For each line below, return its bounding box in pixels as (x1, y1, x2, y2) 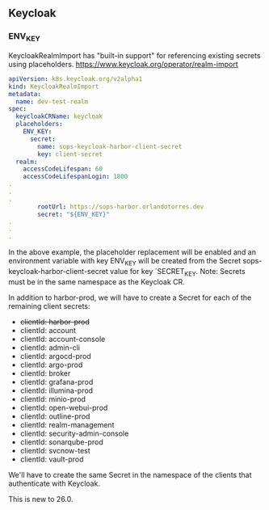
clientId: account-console (19, 334, 106, 344)
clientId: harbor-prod (19, 317, 90, 327)
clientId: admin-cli (19, 343, 81, 352)
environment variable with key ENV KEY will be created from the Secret (8, 256, 242, 268)
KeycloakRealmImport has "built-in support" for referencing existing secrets (8, 50, 261, 60)
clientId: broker (19, 368, 71, 378)
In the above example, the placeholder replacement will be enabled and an (8, 247, 257, 257)
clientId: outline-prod (19, 411, 90, 421)
